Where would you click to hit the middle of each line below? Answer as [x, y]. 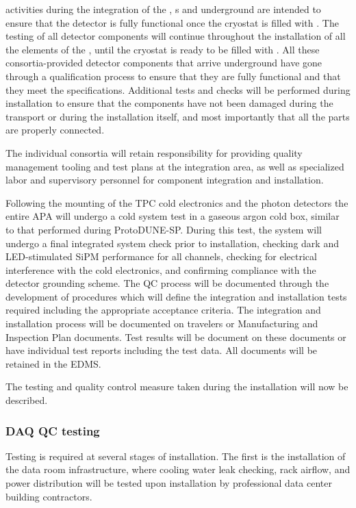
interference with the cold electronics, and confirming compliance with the [161, 269]
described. [27, 400]
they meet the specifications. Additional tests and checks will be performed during [178, 89]
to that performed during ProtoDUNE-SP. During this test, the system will [164, 229]
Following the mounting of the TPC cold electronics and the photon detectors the [177, 202]
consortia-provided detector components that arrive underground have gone [164, 63]
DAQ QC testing [53, 430]
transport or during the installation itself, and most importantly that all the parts [178, 116]
